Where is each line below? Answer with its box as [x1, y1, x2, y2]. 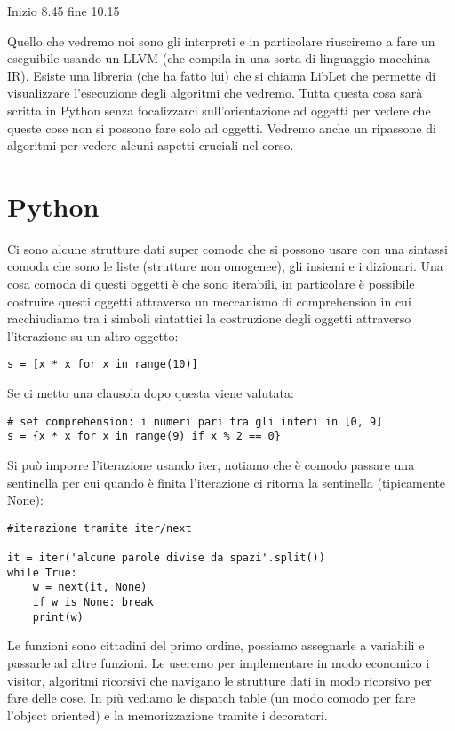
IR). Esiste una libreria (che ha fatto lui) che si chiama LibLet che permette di [7, 66, 436, 84]
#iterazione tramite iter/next [7, 521, 192, 535]
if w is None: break [32, 596, 154, 609]
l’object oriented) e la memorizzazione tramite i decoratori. [7, 705, 328, 724]
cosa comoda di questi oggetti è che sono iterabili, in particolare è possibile [7, 274, 415, 293]
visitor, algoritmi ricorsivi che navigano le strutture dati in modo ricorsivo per [7, 671, 432, 689]
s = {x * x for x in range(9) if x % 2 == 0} [7, 430, 281, 443]
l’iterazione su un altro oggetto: [7, 326, 179, 345]
